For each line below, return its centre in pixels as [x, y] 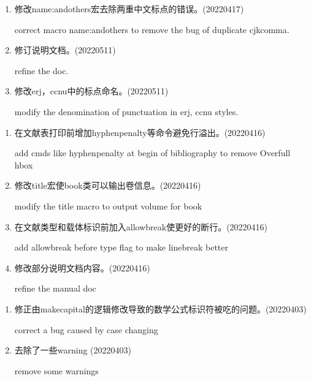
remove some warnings [56, 370]
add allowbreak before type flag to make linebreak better [121, 247]
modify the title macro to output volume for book [108, 206]
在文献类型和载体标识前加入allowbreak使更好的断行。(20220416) [141, 226]
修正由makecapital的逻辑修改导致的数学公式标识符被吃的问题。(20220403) [160, 308]
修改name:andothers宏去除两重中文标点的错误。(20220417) [129, 9]
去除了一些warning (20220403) [73, 350]
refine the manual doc [55, 288]
